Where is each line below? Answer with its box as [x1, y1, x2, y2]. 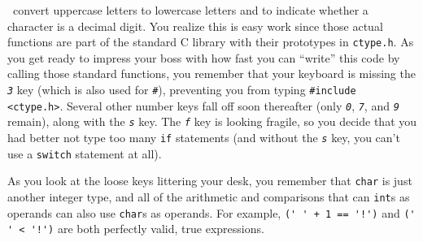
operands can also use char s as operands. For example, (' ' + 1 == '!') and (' [7, 204, 416, 221]
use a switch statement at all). [7, 145, 162, 162]
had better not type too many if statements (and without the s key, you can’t [7, 129, 400, 145]
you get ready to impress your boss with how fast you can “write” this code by [7, 49, 400, 66]
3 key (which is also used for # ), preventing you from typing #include [7, 81, 356, 98]
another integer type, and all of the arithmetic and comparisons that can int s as [7, 188, 410, 205]
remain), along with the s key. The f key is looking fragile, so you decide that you [7, 113, 417, 130]
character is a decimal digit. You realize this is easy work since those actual [7, 17, 383, 34]
